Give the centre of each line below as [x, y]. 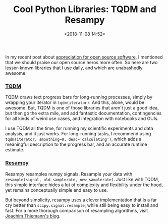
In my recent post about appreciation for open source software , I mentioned [84, 57]
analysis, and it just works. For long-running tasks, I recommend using [78, 134]
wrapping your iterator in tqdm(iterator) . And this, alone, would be [75, 102]
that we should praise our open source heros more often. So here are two [81, 62]
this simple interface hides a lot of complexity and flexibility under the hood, [84, 185]
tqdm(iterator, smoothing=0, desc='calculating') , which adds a [73, 139]
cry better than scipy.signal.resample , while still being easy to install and [82, 205]
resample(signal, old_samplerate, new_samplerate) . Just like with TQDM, [82, 179]
